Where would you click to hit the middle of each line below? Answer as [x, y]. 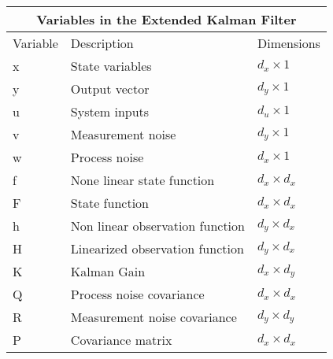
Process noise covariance [137, 294]
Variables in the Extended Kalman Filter [166, 19]
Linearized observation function [157, 248]
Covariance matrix [121, 340]
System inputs [110, 111]
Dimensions [289, 43]
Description [102, 43]
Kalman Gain [108, 271]
